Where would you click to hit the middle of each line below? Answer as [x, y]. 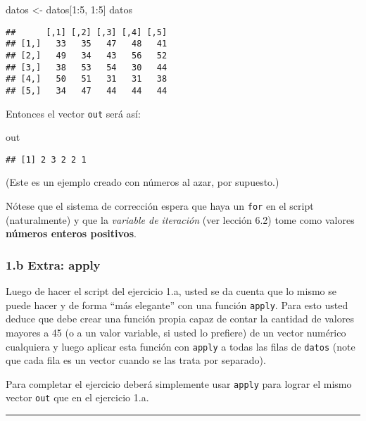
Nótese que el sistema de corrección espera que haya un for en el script [160, 206]
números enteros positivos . [71, 233]
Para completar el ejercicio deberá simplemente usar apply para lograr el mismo [179, 383]
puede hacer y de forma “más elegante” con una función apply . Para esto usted [177, 304]
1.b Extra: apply [53, 264]
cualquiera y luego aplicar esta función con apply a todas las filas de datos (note [181, 346]
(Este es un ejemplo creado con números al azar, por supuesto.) [143, 182]
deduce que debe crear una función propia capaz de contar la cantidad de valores [180, 319]
